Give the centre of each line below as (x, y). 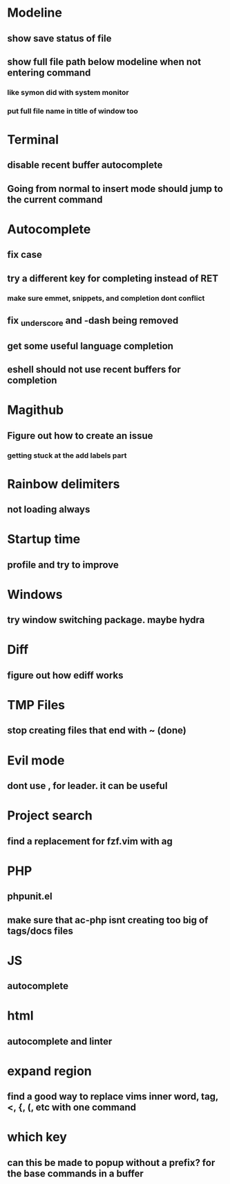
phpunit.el (30, 897)
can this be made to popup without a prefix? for (111, 1163)
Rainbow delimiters (64, 484)
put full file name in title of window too (73, 111)
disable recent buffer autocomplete (85, 165)
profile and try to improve (63, 565)
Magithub (36, 410)
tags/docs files (40, 931)
